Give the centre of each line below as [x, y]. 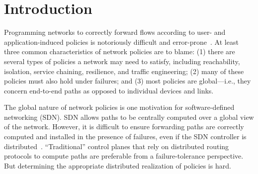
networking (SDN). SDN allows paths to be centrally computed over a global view [129, 117]
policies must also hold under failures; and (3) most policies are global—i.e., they [128, 81]
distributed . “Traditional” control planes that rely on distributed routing [117, 146]
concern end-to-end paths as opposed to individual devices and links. [109, 90]
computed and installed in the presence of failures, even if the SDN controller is [125, 136]
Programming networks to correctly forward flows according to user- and [115, 32]
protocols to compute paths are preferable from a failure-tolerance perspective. [124, 156]
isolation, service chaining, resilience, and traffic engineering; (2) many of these [124, 71]
